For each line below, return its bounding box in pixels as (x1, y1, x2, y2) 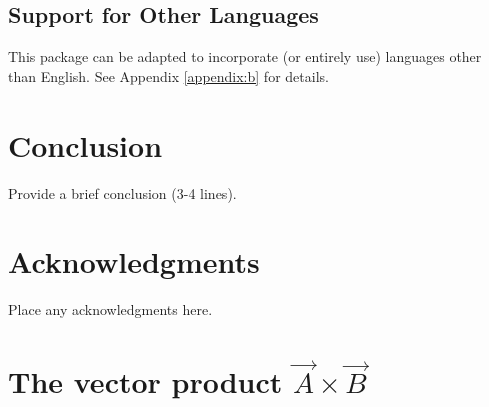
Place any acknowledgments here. (8, 299, 213, 320)
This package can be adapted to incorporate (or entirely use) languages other (8, 46, 482, 67)
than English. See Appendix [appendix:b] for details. (8, 65, 329, 86)
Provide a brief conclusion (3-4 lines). (8, 182, 237, 203)
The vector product (8, 361, 283, 402)
